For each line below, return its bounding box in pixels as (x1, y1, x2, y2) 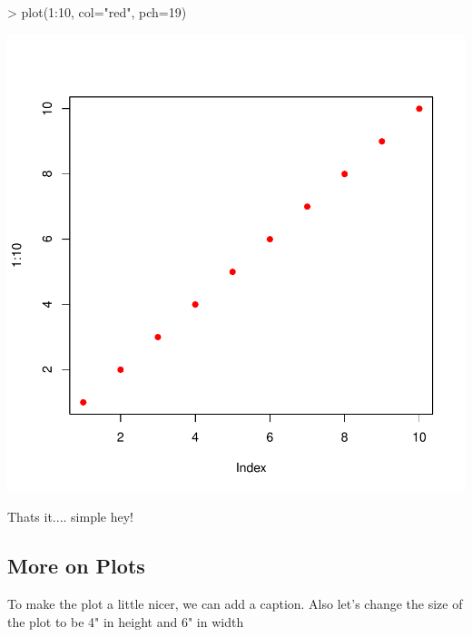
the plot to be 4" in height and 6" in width (7, 612, 244, 631)
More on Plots (7, 552, 145, 580)
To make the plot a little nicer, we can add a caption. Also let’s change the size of (7, 593, 463, 612)
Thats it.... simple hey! (7, 507, 133, 526)
